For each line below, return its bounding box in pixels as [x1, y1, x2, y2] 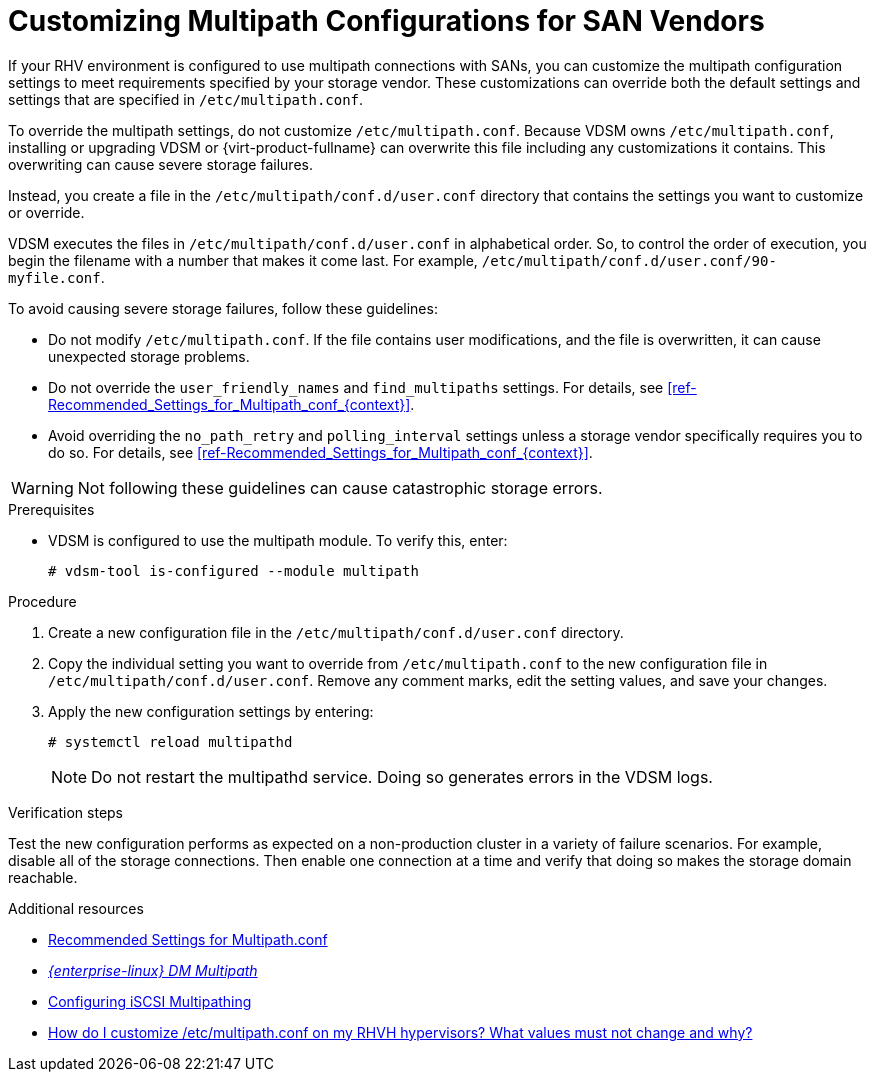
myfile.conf [8, 269, 101, 286]
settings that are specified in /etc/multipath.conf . [8, 90, 364, 108]
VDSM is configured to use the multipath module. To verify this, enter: [48, 531, 508, 549]
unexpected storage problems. [48, 347, 250, 365]
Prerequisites [8, 500, 95, 518]
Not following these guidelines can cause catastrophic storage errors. [77, 477, 603, 498]
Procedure [8, 592, 77, 610]
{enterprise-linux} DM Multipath [48, 961, 258, 979]
